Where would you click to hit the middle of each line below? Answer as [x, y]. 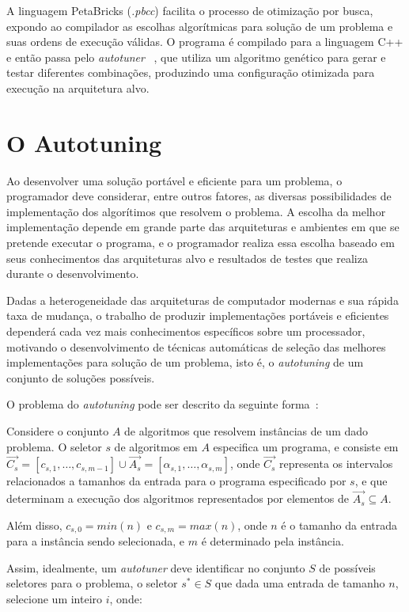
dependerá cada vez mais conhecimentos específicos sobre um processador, [186, 331]
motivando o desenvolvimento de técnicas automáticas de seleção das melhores [196, 346]
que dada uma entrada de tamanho [300, 583]
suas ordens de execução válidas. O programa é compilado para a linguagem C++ [205, 42]
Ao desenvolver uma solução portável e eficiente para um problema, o [174, 180]
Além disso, [34, 525]
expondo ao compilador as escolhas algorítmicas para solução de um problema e [200, 26]
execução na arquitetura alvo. [78, 87]
